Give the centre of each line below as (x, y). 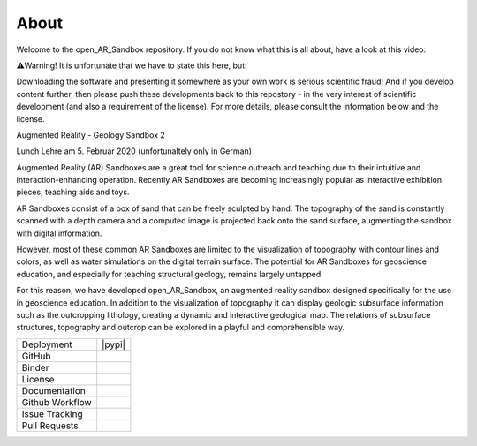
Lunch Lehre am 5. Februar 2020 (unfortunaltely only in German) (134, 151)
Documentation (53, 390)
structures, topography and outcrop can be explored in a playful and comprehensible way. (180, 328)
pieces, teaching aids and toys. (73, 192)
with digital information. (59, 233)
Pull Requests (50, 426)
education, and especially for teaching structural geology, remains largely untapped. (170, 274)
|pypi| (114, 344)
